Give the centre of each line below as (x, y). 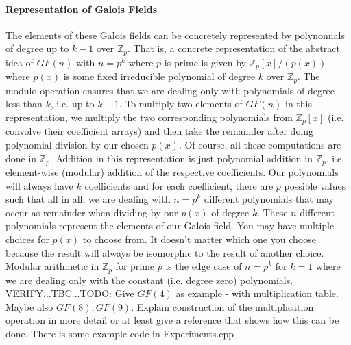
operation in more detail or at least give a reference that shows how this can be (172, 320)
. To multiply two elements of (181, 104)
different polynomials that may (269, 199)
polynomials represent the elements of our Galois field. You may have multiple (170, 226)
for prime (135, 266)
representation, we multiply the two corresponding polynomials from (149, 117)
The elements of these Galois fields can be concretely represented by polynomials (175, 35)
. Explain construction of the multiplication (222, 306)
